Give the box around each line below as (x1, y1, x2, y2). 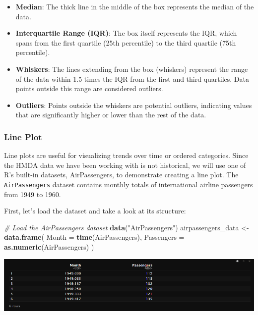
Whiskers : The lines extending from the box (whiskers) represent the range (15, 63, 248, 74)
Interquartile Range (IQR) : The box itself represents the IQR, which (15, 28, 237, 38)
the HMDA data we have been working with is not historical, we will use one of (4, 159, 246, 170)
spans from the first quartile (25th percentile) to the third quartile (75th (15, 37, 236, 48)
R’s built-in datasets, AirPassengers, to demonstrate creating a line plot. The (4, 169, 239, 180)
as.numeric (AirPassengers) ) (4, 241, 94, 252)
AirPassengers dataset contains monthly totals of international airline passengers (4, 179, 253, 189)
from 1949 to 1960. (4, 189, 61, 199)
